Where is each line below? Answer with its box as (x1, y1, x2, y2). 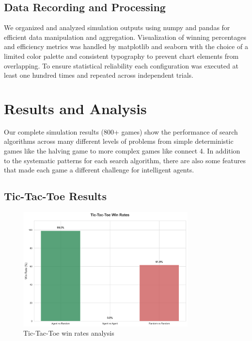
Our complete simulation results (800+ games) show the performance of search (4, 126, 238, 136)
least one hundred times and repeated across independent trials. (4, 70, 193, 80)
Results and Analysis (4, 98, 147, 118)
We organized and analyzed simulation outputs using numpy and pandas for (4, 22, 230, 33)
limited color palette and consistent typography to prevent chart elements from (4, 51, 239, 61)
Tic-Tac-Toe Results (4, 188, 107, 204)
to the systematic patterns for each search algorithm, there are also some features (4, 155, 246, 165)
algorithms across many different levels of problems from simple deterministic (4, 136, 234, 146)
